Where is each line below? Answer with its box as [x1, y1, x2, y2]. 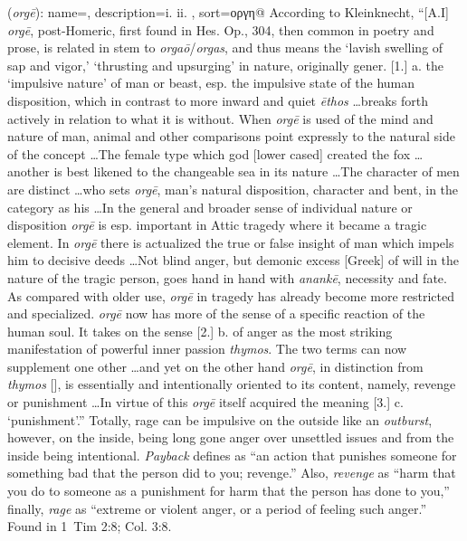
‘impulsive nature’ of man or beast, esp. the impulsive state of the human [7, 73, 415, 92]
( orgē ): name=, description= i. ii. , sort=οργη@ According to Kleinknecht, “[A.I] [7, 3, 449, 21]
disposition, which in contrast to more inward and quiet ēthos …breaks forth [7, 90, 428, 109]
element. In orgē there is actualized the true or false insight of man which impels [7, 233, 454, 252]
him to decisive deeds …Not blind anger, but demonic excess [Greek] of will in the [7, 251, 460, 270]
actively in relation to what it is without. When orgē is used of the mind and [7, 109, 434, 128]
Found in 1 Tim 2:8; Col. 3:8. [7, 517, 172, 536]
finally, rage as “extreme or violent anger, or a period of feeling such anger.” [7, 498, 427, 517]
